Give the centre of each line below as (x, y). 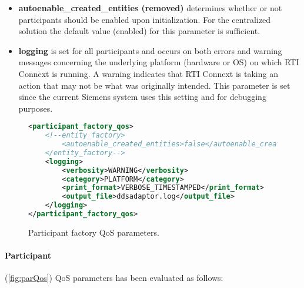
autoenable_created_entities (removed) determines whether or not (150, 8)
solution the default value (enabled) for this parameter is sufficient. (139, 31)
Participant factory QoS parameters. (94, 232)
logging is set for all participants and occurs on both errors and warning (150, 50)
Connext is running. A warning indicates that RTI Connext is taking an (148, 73)
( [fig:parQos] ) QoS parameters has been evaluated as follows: (114, 278)
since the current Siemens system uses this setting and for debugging (142, 97)
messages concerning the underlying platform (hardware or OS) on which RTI (159, 62)
